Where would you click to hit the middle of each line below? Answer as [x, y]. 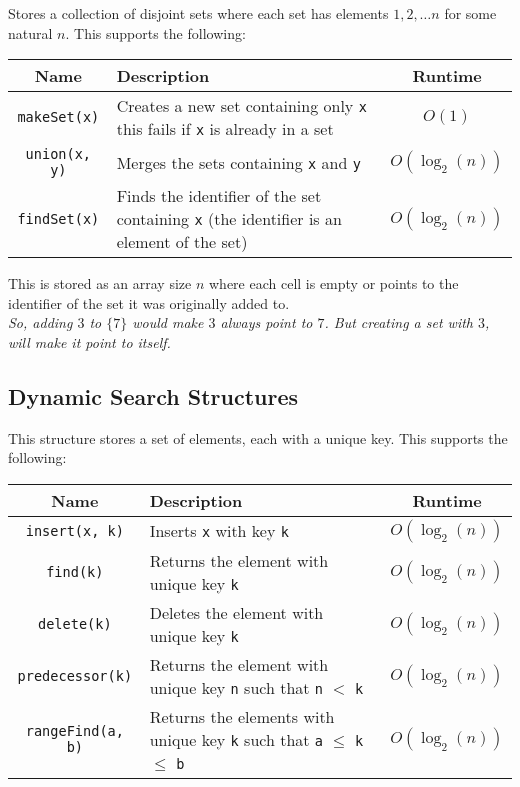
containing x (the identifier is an [229, 219]
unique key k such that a [236, 739]
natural [30, 32]
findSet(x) [58, 218]
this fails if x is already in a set [225, 129]
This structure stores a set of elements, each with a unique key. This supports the [258, 437]
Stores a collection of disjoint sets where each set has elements [198, 13]
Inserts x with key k [219, 531]
